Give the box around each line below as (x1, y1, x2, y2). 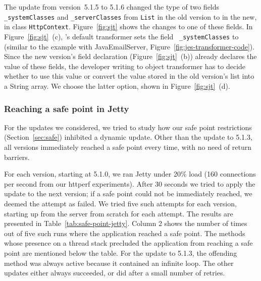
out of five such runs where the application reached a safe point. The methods (4, 228, 245, 238)
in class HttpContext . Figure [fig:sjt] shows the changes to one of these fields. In (4, 21, 253, 32)
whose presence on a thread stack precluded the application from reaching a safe (4, 238, 253, 248)
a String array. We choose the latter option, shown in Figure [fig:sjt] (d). (4, 81, 230, 91)
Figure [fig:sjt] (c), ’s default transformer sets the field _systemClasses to (4, 31, 239, 41)
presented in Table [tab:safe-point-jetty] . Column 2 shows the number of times (4, 218, 247, 229)
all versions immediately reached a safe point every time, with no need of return (4, 142, 252, 152)
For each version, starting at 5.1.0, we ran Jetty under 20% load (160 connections (4, 168, 256, 179)
